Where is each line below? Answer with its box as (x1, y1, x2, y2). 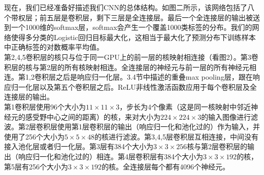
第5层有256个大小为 (4, 161, 68, 171)
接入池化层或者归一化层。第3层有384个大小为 (4, 141, 153, 152)
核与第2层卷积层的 (187, 141, 248, 152)
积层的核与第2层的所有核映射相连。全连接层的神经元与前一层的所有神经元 (4, 61, 249, 72)
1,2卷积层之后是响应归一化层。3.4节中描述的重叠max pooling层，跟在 (25, 72, 253, 82)
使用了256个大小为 (4, 131, 64, 142)
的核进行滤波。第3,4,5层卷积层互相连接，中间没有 (94, 131, 258, 142)
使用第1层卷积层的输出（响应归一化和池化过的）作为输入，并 (57, 121, 260, 132)
